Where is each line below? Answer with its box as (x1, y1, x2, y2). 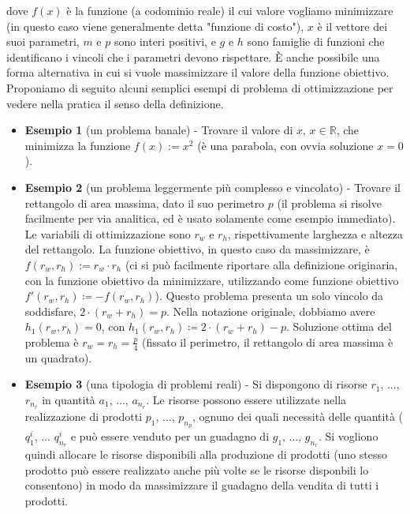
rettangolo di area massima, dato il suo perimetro (24, 194, 265, 211)
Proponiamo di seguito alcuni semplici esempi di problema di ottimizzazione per (6, 79, 393, 96)
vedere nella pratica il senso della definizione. (6, 95, 224, 111)
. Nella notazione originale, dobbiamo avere (166, 302, 375, 319)
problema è (24, 333, 79, 350)
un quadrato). (24, 349, 92, 366)
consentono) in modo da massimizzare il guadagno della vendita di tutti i (24, 477, 379, 493)
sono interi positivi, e (114, 33, 216, 50)
